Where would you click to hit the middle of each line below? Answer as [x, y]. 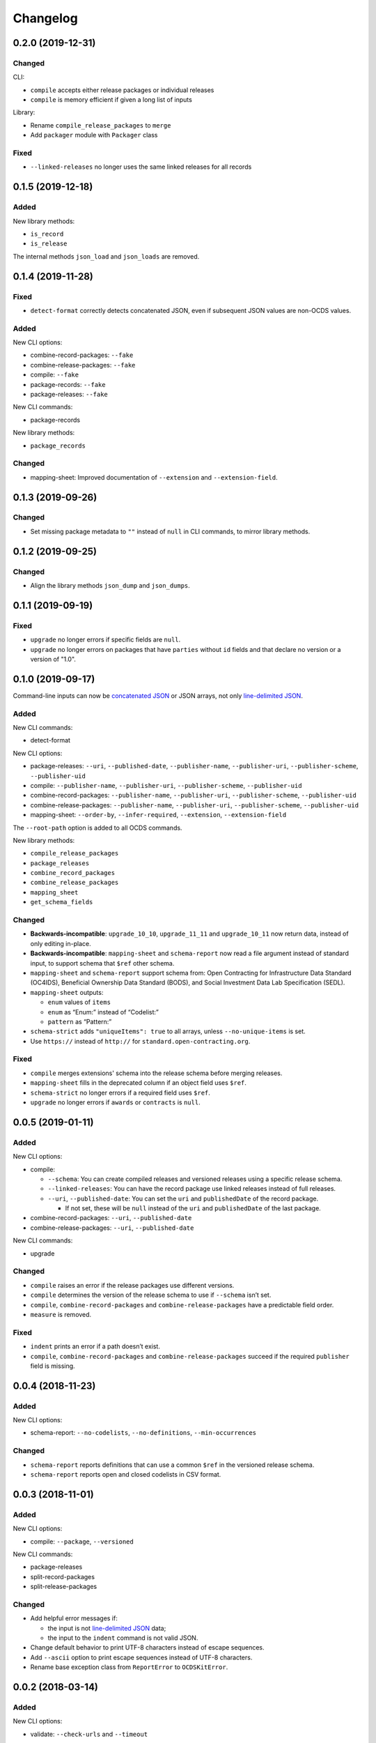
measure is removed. [61, 1314]
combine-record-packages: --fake [82, 355]
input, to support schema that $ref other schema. [102, 963]
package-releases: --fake [69, 394]
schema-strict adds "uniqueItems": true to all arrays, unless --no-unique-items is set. [168, 1031]
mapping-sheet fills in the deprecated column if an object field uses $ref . [139, 1083]
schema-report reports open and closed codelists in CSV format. [126, 1474]
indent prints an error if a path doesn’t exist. [95, 1346]
